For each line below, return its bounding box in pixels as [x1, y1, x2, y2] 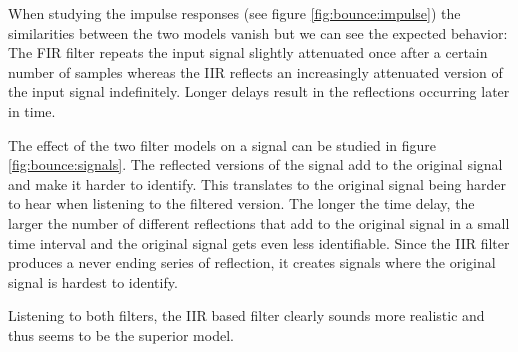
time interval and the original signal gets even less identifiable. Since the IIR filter [8, 232, 510, 253]
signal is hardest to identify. [8, 271, 178, 292]
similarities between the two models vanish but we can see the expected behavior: [8, 22, 508, 43]
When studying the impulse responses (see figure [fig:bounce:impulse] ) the [8, 3, 461, 23]
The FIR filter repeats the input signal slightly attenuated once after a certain [8, 42, 488, 63]
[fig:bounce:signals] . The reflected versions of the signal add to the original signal [8, 154, 503, 175]
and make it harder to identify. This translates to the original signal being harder [8, 173, 506, 194]
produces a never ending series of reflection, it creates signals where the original [8, 252, 496, 273]
